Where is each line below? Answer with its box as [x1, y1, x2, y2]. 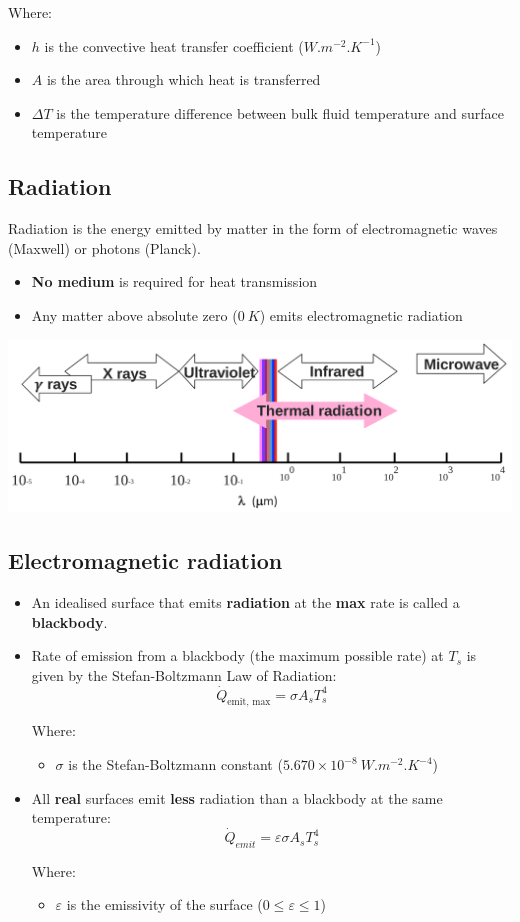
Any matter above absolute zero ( [31, 304, 238, 325]
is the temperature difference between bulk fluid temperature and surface [56, 102, 504, 123]
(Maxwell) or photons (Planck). [8, 237, 201, 258]
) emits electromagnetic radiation [259, 304, 463, 325]
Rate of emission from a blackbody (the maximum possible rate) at [31, 645, 444, 666]
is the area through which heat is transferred [46, 69, 321, 90]
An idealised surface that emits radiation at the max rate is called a [31, 592, 460, 613]
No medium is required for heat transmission [31, 271, 318, 292]
